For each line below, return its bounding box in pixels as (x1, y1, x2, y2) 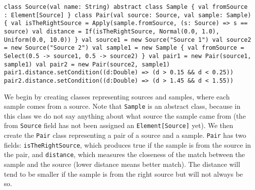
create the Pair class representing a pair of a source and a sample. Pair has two (4, 130, 247, 140)
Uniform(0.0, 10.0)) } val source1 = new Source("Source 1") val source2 (4, 36, 252, 43)
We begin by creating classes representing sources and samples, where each (4, 91, 230, 101)
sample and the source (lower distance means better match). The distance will (4, 159, 240, 169)
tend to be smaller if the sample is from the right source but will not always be (4, 168, 243, 179)
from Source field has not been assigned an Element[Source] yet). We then (4, 120, 233, 130)
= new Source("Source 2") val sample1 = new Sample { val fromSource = (4, 44, 244, 52)
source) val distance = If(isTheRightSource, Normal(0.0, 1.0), (4, 28, 219, 35)
